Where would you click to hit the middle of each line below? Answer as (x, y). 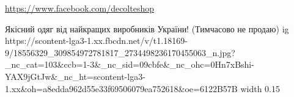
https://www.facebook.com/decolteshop (79, 8)
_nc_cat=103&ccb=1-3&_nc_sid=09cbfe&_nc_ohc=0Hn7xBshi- (130, 64)
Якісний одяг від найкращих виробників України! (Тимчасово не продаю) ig (147, 28)
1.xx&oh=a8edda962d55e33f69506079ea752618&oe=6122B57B (121, 88)
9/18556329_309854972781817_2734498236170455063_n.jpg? (120, 52)
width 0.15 (260, 88)
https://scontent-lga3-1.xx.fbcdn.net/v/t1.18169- (96, 41)
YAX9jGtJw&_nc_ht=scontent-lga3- (75, 76)
